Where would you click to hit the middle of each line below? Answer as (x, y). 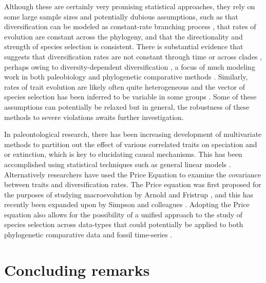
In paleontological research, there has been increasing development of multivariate (133, 134)
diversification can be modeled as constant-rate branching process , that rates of (130, 26)
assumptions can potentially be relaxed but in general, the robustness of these (127, 106)
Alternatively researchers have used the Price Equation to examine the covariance (133, 174)
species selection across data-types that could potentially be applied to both (124, 224)
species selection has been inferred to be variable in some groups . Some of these (130, 97)
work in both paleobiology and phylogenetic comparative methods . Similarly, (126, 77)
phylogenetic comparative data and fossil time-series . (88, 235)
